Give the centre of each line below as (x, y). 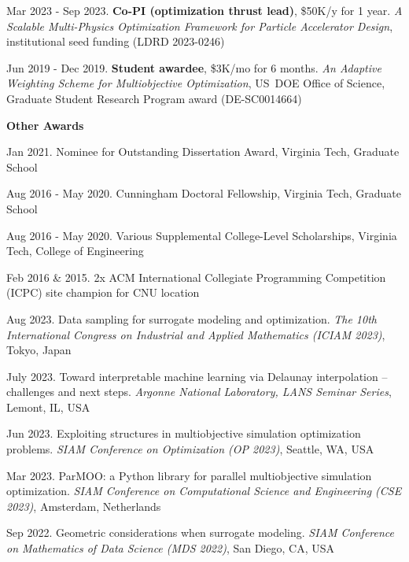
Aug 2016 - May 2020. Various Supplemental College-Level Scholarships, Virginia (202, 235)
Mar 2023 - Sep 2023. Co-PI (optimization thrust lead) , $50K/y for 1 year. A (204, 10)
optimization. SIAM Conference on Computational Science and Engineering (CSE (204, 491)
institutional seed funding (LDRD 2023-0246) (116, 41)
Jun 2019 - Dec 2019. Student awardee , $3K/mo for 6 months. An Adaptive (194, 67)
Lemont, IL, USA (48, 407)
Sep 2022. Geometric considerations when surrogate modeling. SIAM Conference (201, 532)
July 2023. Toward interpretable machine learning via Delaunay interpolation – (197, 376)
